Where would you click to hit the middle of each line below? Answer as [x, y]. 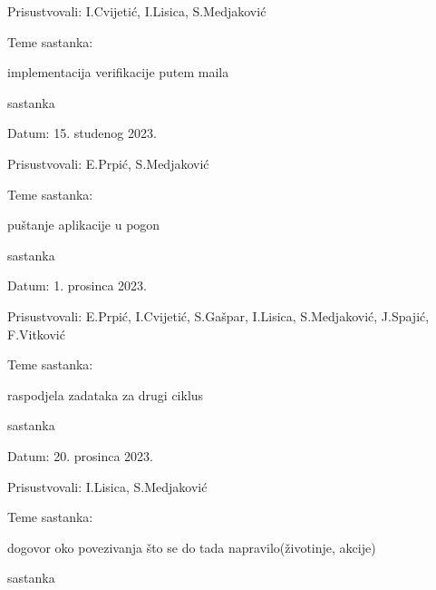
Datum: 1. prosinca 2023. [77, 285]
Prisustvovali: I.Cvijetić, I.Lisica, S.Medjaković [137, 11]
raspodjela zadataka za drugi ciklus [106, 394]
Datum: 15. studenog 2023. [82, 133]
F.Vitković [36, 334]
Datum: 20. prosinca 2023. [80, 455]
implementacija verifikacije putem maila [118, 72]
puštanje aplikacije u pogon [84, 225]
